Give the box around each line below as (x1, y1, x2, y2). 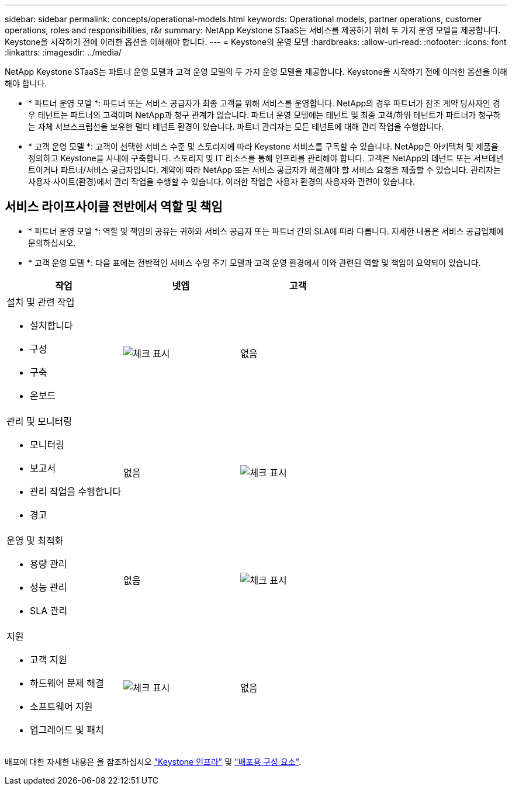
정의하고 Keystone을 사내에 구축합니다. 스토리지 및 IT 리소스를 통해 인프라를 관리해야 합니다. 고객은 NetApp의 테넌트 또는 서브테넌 (28, 153, 504, 163)
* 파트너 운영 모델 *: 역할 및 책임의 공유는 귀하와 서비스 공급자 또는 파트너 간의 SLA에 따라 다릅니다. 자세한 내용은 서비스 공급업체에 (28, 226, 504, 236)
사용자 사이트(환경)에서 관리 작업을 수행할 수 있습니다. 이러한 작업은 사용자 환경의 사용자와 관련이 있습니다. (28, 176, 415, 186)
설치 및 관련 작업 (6, 296, 75, 308)
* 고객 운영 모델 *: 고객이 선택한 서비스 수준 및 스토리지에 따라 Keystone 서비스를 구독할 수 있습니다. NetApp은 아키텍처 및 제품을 (28, 141, 499, 151)
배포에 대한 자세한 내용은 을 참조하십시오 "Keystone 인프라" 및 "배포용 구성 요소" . (5, 756, 302, 767)
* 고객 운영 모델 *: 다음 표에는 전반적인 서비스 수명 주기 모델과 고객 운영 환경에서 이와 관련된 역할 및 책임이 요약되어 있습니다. (28, 257, 481, 268)
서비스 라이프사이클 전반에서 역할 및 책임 (5, 199, 223, 214)
